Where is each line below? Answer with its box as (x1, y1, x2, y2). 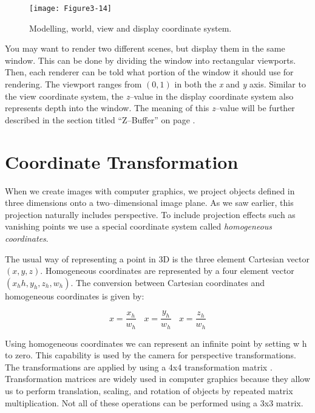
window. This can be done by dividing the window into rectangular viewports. (5, 53, 296, 66)
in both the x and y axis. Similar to (174, 78, 306, 90)
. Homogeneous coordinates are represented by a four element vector (40, 264, 294, 277)
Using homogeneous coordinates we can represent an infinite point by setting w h (5, 336, 307, 349)
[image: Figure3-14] (29, 4, 112, 13)
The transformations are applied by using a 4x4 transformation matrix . (5, 360, 273, 373)
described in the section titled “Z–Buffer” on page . (5, 113, 195, 126)
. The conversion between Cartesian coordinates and (70, 276, 265, 288)
